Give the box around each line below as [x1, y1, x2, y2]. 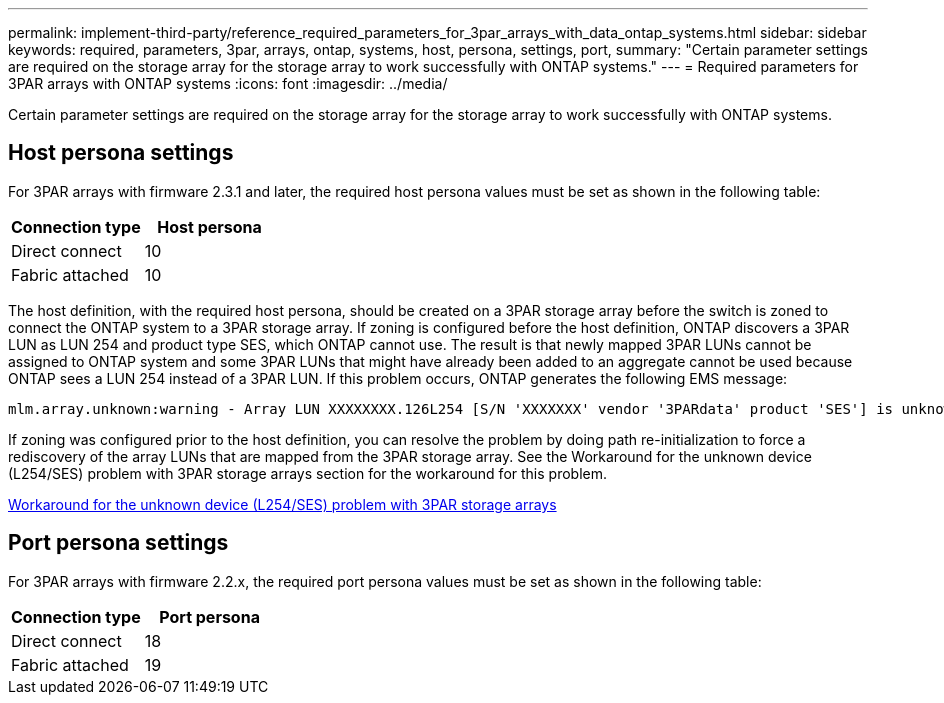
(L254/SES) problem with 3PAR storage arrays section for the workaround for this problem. [8, 464, 607, 482]
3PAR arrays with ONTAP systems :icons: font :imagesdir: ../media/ [8, 75, 448, 92]
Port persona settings [8, 530, 229, 556]
